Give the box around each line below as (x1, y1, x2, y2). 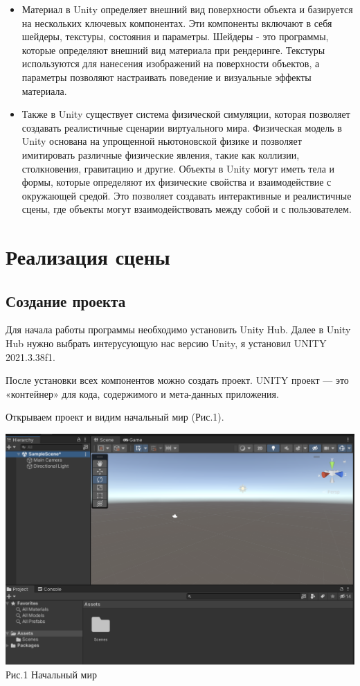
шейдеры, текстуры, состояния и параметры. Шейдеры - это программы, (21, 29, 329, 44)
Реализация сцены (6, 243, 170, 271)
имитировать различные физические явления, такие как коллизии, (21, 147, 300, 161)
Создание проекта (6, 290, 126, 311)
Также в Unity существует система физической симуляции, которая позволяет (21, 107, 350, 121)
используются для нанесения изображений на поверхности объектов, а (21, 56, 320, 71)
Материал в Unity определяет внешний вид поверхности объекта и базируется (21, 2, 353, 16)
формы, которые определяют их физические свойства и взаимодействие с (21, 175, 332, 189)
